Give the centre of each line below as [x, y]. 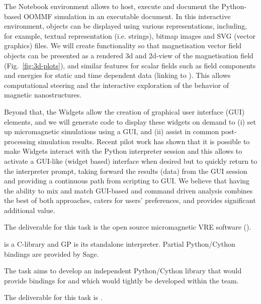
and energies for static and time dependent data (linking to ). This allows [117, 75]
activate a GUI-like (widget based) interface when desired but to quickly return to [131, 161]
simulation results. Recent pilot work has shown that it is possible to [144, 141]
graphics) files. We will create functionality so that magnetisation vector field [123, 45]
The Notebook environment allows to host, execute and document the [112, 6]
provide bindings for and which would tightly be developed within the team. [121, 280]
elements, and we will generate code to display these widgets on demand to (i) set [130, 121]
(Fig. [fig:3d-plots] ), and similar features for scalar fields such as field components [130, 65]
